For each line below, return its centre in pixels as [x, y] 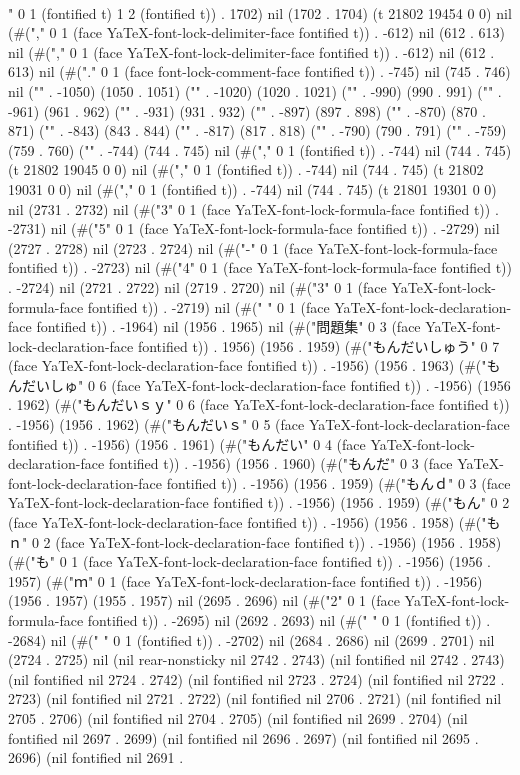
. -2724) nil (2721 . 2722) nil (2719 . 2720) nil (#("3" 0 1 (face [197, 286]
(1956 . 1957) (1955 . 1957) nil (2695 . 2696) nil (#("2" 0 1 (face [204, 600]
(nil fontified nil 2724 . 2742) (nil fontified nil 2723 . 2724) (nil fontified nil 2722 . [256, 678]
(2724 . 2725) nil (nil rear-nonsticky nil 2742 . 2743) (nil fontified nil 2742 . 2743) [256, 659]
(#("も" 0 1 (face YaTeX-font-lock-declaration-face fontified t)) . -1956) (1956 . [249, 561]
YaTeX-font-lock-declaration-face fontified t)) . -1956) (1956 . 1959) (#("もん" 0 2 [259, 502]
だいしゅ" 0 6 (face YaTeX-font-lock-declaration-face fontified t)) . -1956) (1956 [266, 384]
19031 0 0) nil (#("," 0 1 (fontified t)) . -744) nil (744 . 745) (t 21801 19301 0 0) [252, 188]
